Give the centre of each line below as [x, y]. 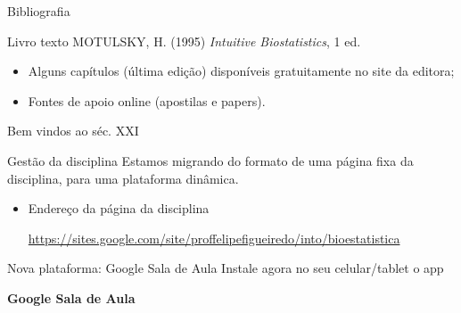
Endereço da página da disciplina [119, 208]
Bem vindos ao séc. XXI [73, 131]
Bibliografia [39, 11]
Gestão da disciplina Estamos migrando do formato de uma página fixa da [210, 160]
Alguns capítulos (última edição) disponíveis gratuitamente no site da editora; [241, 71]
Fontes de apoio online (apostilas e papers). [147, 100]
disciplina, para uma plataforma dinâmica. [123, 178]
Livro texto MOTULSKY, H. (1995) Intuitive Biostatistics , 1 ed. [184, 41]
